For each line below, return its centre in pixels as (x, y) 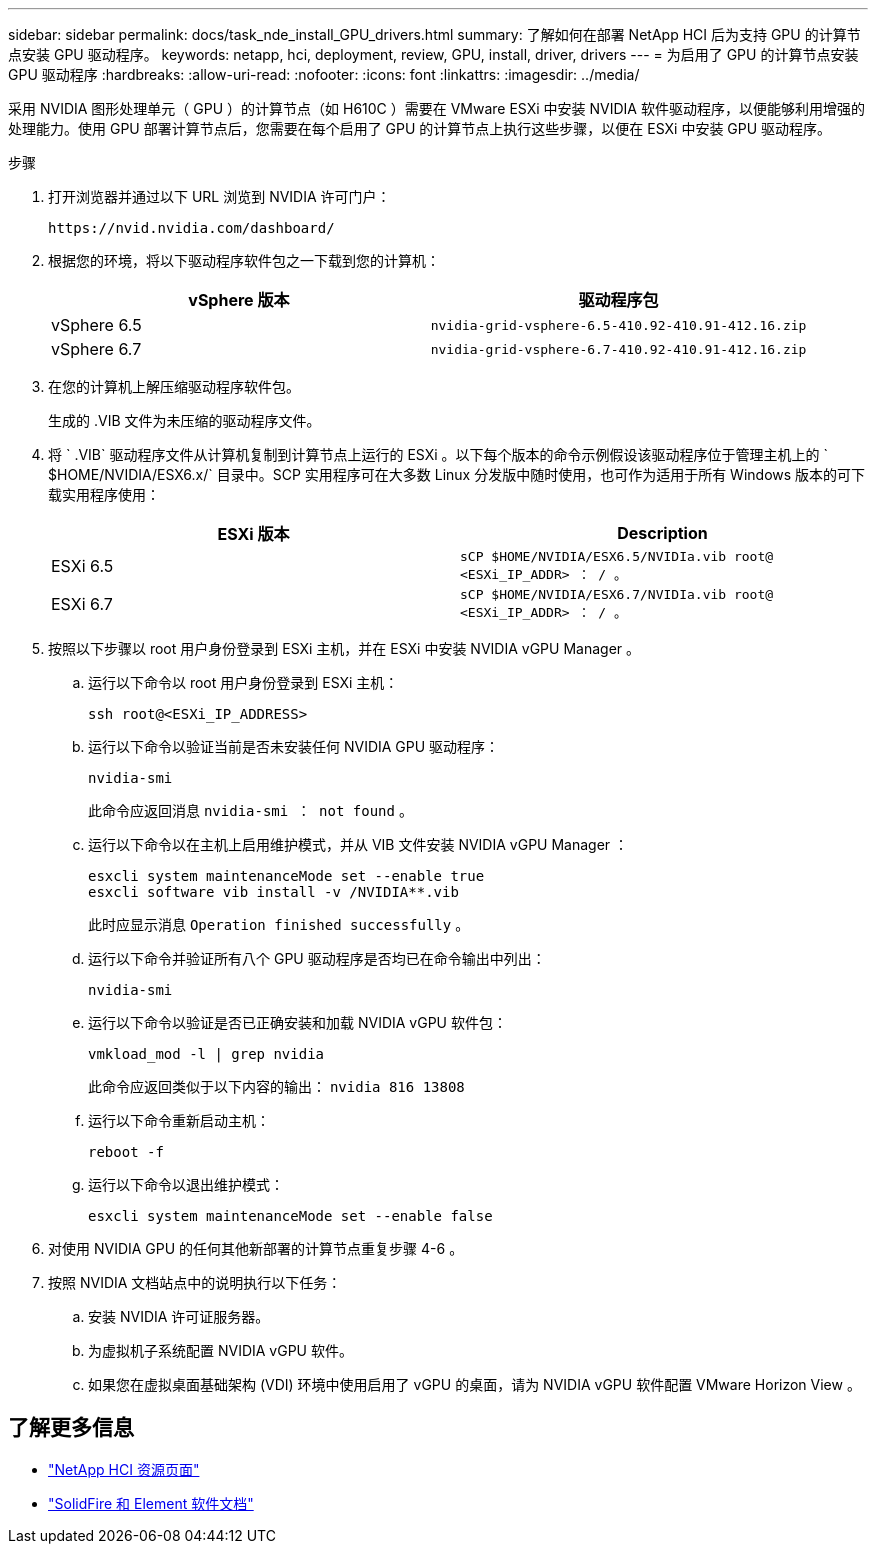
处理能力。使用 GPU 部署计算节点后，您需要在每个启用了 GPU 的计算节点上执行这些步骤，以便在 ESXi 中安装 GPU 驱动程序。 (420, 128)
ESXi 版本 (253, 534)
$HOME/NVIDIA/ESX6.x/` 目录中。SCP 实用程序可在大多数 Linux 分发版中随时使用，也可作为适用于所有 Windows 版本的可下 (457, 474)
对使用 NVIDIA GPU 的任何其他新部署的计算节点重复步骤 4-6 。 (256, 1248)
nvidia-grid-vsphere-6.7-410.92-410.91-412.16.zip (618, 349)
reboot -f (126, 1152)
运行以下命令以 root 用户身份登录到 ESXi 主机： (243, 682)
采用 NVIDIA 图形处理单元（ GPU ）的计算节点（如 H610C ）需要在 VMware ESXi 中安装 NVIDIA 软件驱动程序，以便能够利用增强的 (436, 108)
